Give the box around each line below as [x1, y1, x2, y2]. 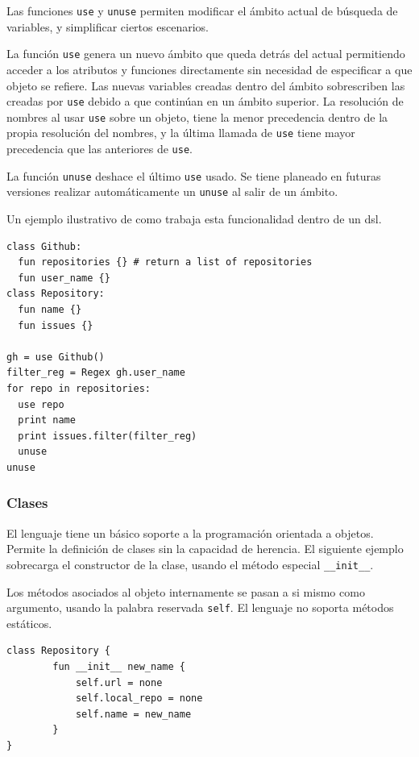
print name [18, 414, 76, 426]
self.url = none [75, 676, 163, 688]
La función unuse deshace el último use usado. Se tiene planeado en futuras [6, 167, 381, 184]
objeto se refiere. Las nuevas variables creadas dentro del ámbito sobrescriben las [6, 77, 405, 94]
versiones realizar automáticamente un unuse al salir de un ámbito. [6, 183, 338, 200]
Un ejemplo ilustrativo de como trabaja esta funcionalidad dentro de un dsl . [6, 210, 382, 227]
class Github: [6, 240, 82, 252]
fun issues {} [18, 319, 93, 331]
